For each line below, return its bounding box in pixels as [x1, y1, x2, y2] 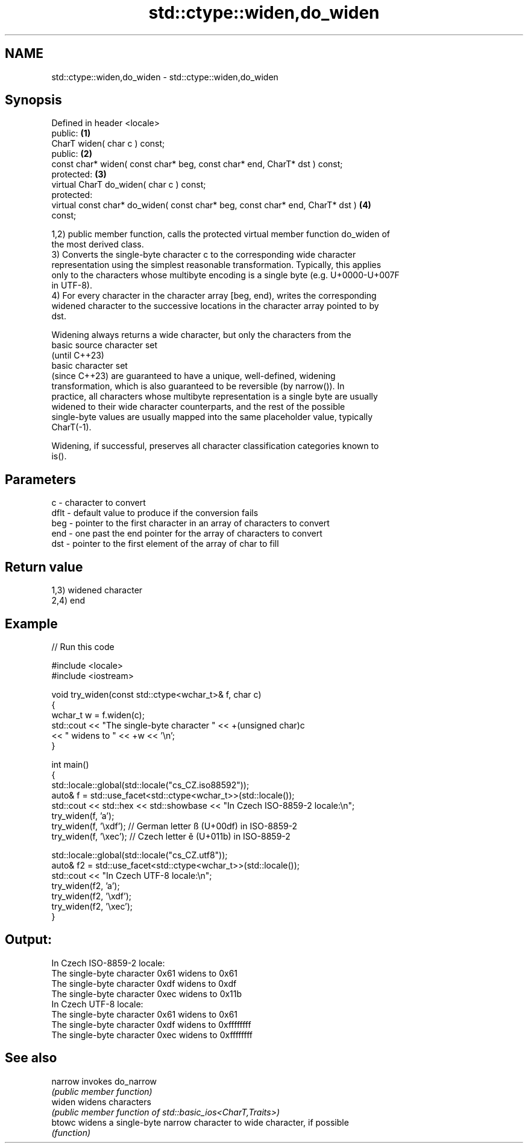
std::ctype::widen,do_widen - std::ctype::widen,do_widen [51, 71, 278, 82]
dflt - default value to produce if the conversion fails [51, 508, 259, 518]
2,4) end [51, 595, 86, 606]
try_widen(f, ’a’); [51, 810, 115, 821]
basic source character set [51, 340, 158, 351]
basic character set [51, 360, 128, 371]
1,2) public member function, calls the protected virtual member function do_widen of [51, 229, 391, 240]
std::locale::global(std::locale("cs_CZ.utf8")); [51, 849, 228, 860]
